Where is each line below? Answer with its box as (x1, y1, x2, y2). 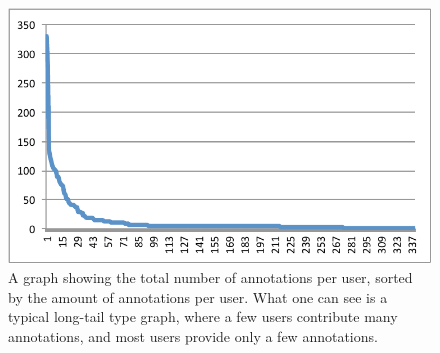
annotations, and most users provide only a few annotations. (8, 325, 378, 346)
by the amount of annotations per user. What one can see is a (8, 286, 388, 307)
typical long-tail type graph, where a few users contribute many (8, 306, 398, 327)
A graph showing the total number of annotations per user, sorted (8, 267, 413, 288)
